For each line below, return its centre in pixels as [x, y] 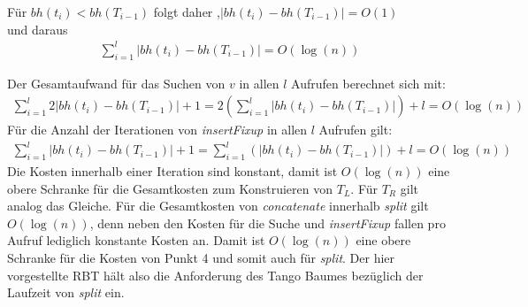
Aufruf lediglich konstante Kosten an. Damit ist [136, 240]
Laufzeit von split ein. [66, 292]
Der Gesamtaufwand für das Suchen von [116, 83]
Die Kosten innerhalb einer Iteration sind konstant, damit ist [172, 171]
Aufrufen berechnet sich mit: [368, 83]
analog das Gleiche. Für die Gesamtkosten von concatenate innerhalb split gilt [218, 206]
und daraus [38, 29]
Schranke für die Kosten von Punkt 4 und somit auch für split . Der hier [201, 258]
